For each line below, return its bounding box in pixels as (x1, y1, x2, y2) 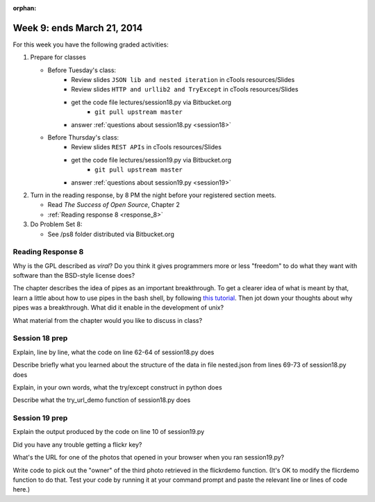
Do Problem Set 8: (30, 220, 83, 228)
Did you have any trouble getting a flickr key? (12, 440, 142, 449)
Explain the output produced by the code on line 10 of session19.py (12, 428, 205, 436)
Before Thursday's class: (47, 133, 119, 142)
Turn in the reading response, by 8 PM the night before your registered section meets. (30, 191, 277, 199)
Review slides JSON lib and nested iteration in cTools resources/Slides (71, 76, 295, 84)
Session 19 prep (12, 413, 68, 423)
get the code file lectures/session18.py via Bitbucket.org (71, 98, 232, 106)
